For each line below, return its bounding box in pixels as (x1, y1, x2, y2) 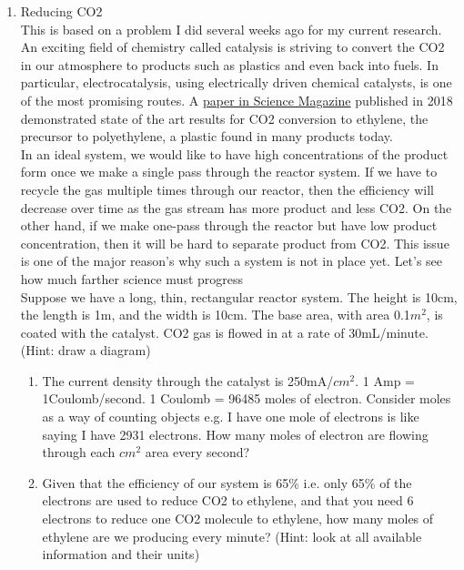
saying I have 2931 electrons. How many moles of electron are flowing (42, 424, 429, 443)
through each (42, 443, 116, 462)
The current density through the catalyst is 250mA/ (42, 371, 334, 390)
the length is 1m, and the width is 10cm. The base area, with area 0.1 (20, 305, 410, 324)
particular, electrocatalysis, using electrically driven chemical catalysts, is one (20, 73, 452, 92)
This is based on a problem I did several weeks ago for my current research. (20, 19, 442, 38)
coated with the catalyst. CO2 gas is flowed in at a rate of (20, 322, 345, 341)
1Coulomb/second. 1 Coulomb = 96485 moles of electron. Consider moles (42, 389, 451, 408)
